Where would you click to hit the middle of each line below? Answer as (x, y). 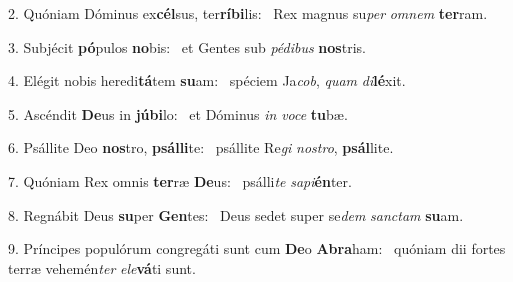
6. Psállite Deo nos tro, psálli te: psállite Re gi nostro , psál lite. (201, 147)
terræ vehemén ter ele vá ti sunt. (102, 267)
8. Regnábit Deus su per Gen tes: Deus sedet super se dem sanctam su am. (236, 214)
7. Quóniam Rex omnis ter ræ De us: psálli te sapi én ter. (180, 180)
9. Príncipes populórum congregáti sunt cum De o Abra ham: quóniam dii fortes (257, 248)
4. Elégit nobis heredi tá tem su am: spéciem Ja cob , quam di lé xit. (207, 80)
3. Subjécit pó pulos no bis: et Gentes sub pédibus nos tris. (187, 46)
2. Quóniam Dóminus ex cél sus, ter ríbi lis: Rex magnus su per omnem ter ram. (248, 13)
